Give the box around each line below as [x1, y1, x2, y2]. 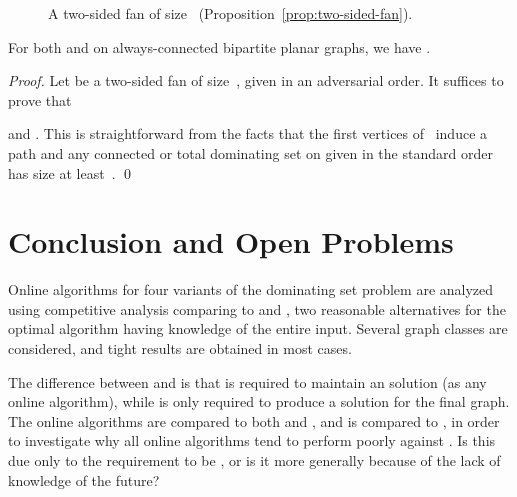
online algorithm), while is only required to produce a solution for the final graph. [8, 391, 510, 412]
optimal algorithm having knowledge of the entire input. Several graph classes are [8, 318, 508, 339]
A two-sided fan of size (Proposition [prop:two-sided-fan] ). [48, 3, 413, 23]
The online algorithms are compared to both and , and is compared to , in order [8, 410, 500, 431]
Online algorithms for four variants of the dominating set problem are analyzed [8, 279, 494, 300]
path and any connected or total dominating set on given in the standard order [8, 142, 493, 163]
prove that [8, 89, 72, 110]
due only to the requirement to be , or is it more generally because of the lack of [8, 450, 501, 471]
